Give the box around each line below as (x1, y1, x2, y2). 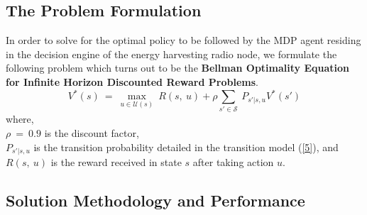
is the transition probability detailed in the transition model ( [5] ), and (33, 139, 339, 154)
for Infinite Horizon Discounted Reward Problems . (6, 74, 258, 89)
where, (6, 111, 34, 126)
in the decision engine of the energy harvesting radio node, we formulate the (6, 46, 337, 61)
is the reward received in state (50, 155, 182, 170)
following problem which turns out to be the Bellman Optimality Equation (6, 60, 350, 75)
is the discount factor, (44, 126, 139, 140)
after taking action (192, 155, 274, 170)
